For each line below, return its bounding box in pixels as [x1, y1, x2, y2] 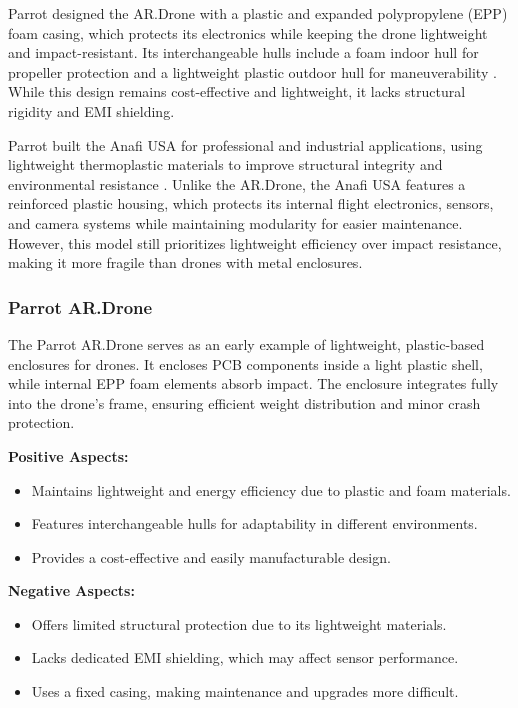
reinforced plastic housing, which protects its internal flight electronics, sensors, [8, 193, 494, 214]
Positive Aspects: [8, 445, 129, 466]
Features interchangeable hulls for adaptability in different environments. [31, 513, 478, 534]
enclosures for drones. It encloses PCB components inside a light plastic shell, [8, 353, 483, 374]
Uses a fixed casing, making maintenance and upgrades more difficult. [31, 681, 459, 702]
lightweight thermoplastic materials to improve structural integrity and [8, 154, 443, 175]
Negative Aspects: [8, 580, 135, 601]
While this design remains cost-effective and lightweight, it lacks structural [8, 81, 466, 102]
